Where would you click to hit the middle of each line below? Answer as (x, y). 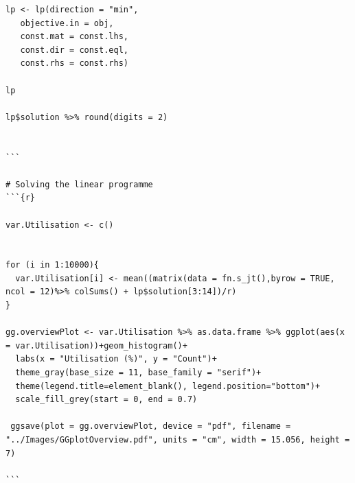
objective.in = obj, (67, 23)
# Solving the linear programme (79, 184)
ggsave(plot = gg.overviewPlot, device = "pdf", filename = (151, 426)
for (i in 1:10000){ (53, 265)
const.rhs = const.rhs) (74, 63)
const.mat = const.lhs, (74, 37)
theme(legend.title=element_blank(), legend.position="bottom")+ (168, 386)
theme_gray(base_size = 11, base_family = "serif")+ (138, 373)
